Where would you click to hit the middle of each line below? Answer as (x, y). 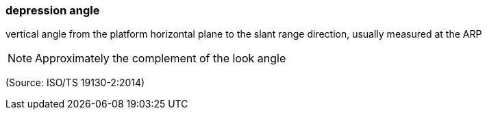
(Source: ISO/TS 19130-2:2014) (75, 83)
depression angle (53, 10)
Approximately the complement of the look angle (161, 59)
